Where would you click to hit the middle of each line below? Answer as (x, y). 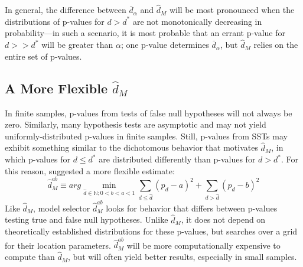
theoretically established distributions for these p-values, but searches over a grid (151, 231)
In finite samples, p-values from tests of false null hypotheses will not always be (149, 113)
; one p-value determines (165, 45)
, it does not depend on (223, 219)
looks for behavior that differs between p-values (192, 208)
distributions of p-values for (55, 21)
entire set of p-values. (43, 56)
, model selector (62, 208)
